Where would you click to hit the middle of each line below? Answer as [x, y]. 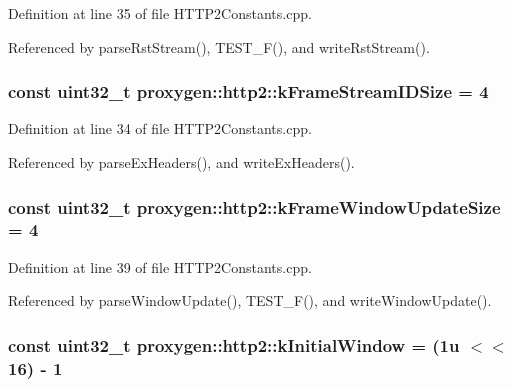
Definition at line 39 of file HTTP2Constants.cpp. [160, 266]
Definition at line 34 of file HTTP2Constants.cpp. [160, 128]
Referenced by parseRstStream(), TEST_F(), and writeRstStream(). [219, 46]
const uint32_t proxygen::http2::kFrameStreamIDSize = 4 [248, 91]
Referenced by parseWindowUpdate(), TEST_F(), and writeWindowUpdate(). [250, 300]
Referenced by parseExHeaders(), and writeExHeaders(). [181, 162]
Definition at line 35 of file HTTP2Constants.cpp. [160, 13]
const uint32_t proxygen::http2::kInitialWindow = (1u [234, 344]
